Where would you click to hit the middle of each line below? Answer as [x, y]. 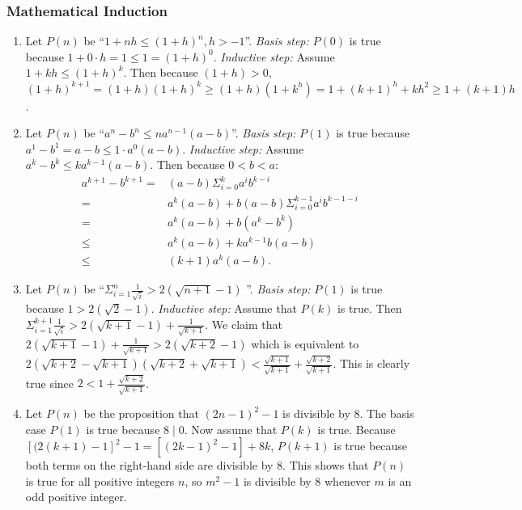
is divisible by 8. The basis [348, 413]
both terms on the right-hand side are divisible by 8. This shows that [197, 465]
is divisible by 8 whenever [307, 480]
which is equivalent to [305, 343]
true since [50, 383]
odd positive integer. [76, 497]
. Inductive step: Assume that [224, 308]
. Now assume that [231, 429]
